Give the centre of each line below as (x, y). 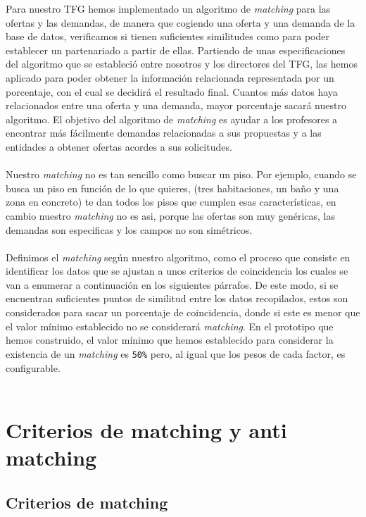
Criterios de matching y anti (146, 429)
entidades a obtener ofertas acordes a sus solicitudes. (119, 146)
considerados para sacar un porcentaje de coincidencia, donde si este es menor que (183, 312)
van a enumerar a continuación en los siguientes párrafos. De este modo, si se (172, 284)
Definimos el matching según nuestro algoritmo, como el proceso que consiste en (178, 257)
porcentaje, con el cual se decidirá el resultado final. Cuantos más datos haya (172, 91)
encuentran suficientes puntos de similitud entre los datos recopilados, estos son (177, 298)
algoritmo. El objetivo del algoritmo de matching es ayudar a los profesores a (172, 119)
